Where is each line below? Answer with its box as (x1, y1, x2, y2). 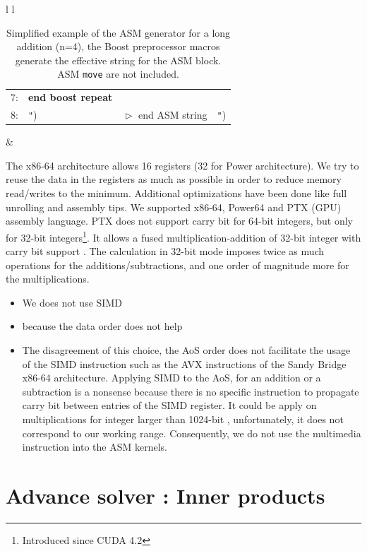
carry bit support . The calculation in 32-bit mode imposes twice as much (6, 244, 325, 259)
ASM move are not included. (57, 66, 179, 81)
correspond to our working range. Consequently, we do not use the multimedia (22, 425, 361, 440)
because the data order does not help (22, 319, 183, 333)
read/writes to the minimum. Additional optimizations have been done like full (6, 186, 347, 201)
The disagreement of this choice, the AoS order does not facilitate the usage (22, 343, 351, 357)
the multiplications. (6, 271, 90, 286)
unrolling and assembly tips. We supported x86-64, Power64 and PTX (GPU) (6, 199, 342, 214)
